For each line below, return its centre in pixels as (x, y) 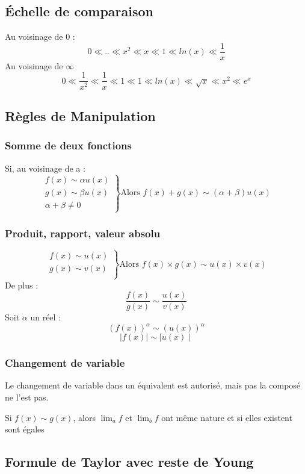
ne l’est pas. (27, 397)
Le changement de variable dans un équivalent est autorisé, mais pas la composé (153, 385)
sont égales (25, 429)
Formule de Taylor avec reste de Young (129, 462)
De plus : (22, 285)
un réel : (46, 317)
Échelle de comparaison (79, 11)
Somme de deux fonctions (68, 145)
